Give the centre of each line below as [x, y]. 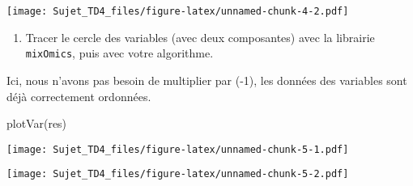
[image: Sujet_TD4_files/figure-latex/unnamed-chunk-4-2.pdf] [178, 11]
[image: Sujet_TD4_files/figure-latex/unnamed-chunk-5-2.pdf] [178, 174]
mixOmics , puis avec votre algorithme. [119, 53]
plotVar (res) [37, 123]
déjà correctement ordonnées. [79, 96]
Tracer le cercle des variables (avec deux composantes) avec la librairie [200, 37]
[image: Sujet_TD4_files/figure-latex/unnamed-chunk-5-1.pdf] [178, 149]
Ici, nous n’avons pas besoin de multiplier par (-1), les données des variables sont [207, 80]
